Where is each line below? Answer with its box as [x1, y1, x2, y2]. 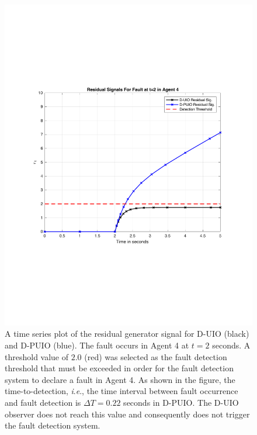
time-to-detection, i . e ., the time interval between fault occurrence [5, 385, 238, 397]
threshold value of [5, 350, 69, 362]
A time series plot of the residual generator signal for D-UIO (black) [5, 327, 249, 340]
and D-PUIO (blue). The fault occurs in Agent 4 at [5, 339, 189, 351]
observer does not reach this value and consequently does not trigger [5, 408, 250, 420]
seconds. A [212, 339, 251, 351]
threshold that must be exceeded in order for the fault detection [5, 362, 234, 374]
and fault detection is [5, 396, 81, 409]
